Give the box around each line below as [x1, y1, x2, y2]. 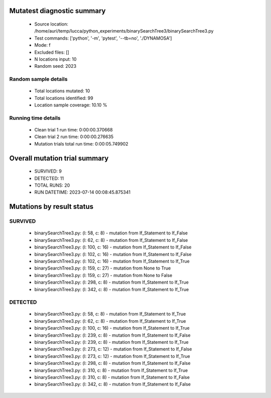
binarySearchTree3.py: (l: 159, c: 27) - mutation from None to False [34, 272, 173, 278]
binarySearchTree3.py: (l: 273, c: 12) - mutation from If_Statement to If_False [34, 346, 192, 352]
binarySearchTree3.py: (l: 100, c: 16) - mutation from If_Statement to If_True [34, 325, 190, 331]
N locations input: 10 [34, 56, 77, 62]
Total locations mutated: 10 [34, 88, 90, 94]
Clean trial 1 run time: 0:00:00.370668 [34, 127, 113, 133]
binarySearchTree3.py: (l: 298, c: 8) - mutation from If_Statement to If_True [34, 279, 189, 286]
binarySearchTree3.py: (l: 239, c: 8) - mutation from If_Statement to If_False [34, 332, 191, 338]
